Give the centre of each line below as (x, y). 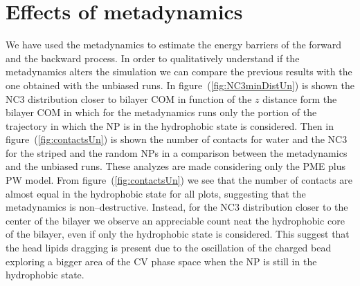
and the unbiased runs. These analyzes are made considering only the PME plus (175, 166)
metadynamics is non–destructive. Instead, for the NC (120, 207)
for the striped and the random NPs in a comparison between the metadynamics (177, 152)
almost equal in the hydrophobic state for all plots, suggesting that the (156, 193)
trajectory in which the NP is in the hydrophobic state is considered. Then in (170, 125)
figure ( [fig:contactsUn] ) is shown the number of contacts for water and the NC (174, 139)
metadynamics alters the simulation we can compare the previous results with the (179, 71)
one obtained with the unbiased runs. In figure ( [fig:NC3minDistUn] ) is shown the (180, 85)
